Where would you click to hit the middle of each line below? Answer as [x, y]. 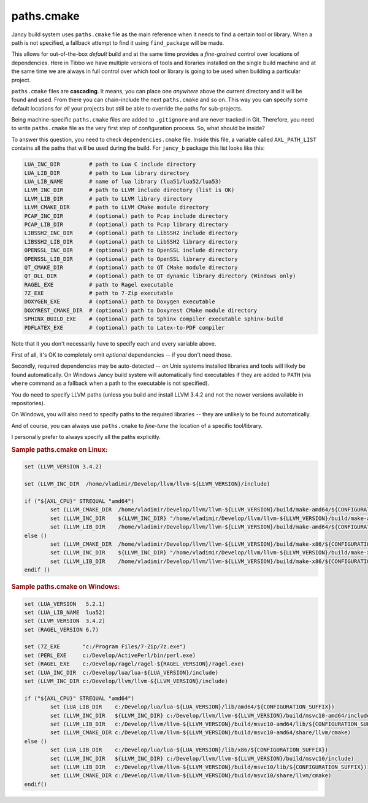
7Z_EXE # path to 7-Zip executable [99, 293]
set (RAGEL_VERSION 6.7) [62, 630]
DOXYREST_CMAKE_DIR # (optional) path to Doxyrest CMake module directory [141, 310]
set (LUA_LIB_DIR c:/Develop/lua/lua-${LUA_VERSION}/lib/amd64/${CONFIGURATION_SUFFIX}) [192, 707]
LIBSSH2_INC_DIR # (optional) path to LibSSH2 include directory [131, 233]
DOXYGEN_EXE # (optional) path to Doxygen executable [120, 302]
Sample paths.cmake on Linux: [59, 449]
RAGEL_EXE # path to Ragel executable [99, 285]
